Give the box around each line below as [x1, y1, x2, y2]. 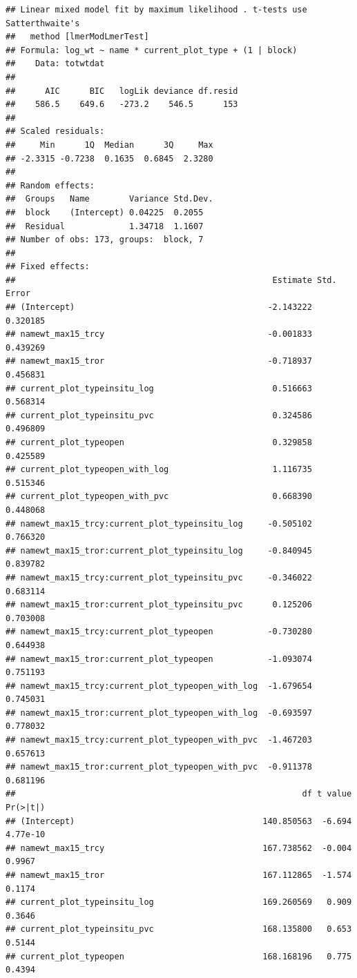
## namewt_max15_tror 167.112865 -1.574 [6, 870, 352, 880]
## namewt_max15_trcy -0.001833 [6, 329, 312, 340]
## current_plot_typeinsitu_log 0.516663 [6, 383, 312, 393]
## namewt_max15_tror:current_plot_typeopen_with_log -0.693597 [6, 707, 312, 718]
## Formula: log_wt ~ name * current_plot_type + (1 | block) [6, 45, 298, 55]
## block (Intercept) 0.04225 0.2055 [6, 207, 204, 217]
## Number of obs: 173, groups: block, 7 [6, 235, 204, 245]
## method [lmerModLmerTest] [6, 32, 149, 42]
